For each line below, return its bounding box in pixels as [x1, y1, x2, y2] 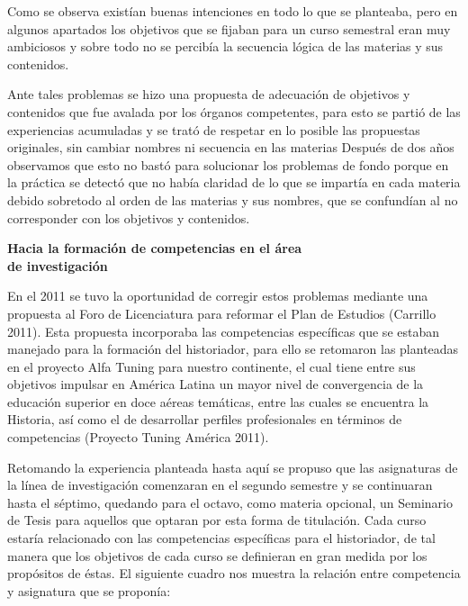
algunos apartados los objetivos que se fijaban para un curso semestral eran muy [7, 19, 451, 38]
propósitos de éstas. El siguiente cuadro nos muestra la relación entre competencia [7, 564, 461, 583]
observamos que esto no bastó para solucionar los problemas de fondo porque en [7, 155, 449, 174]
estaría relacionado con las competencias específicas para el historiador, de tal [7, 529, 436, 547]
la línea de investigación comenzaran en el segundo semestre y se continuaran [7, 475, 433, 494]
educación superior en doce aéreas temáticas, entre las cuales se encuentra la [7, 392, 429, 411]
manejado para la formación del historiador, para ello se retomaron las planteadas [7, 339, 459, 358]
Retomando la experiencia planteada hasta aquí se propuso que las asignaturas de [7, 457, 458, 476]
